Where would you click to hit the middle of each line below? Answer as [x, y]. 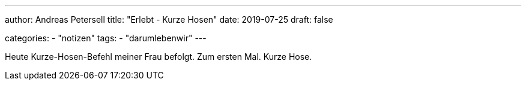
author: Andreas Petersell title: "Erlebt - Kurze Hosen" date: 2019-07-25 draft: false [169, 19]
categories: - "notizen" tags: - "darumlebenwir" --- [106, 38]
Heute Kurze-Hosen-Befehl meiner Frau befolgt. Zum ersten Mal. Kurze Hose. [159, 57]
